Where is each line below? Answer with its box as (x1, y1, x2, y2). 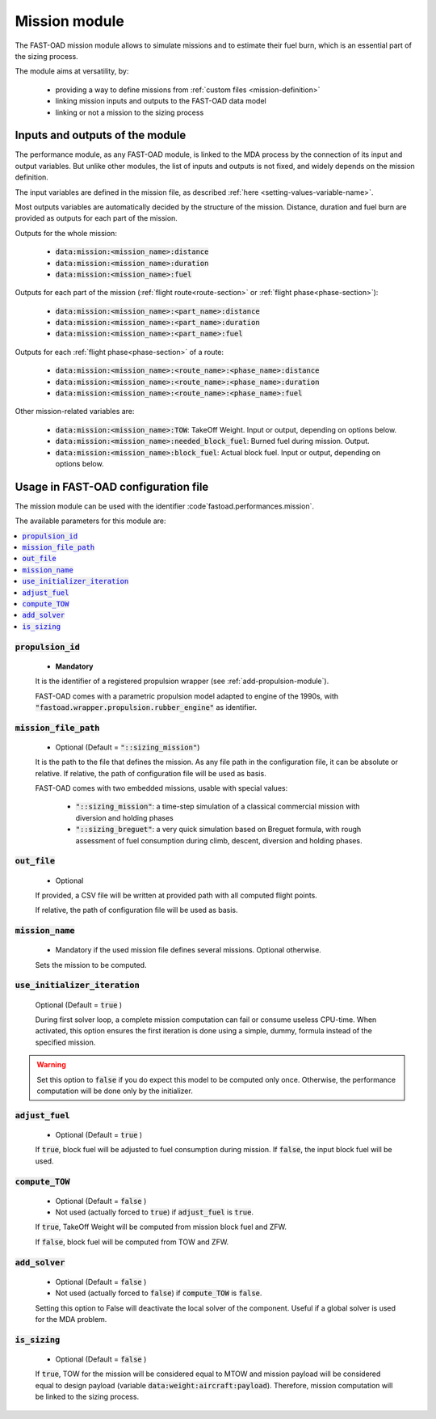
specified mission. (35, 1037, 96, 1047)
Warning (36, 1060, 66, 1070)
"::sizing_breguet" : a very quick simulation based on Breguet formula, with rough (75, 825, 362, 834)
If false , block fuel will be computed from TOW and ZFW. (35, 1237, 229, 1247)
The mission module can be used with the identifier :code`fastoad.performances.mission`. (15, 501, 315, 511)
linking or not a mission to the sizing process (55, 108, 204, 117)
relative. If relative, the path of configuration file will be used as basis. (35, 768, 266, 778)
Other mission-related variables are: (15, 407, 135, 416)
